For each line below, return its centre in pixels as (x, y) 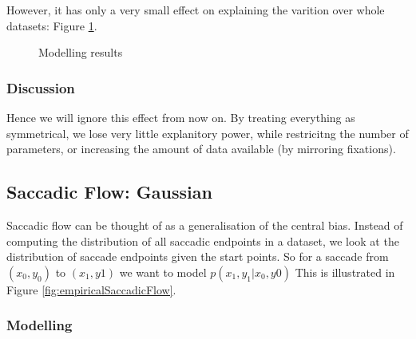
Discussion (41, 87)
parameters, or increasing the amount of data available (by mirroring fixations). (201, 149)
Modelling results (81, 52)
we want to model (163, 272)
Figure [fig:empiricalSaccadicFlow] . (91, 289)
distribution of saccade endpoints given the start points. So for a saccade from (198, 256)
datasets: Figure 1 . (52, 25)
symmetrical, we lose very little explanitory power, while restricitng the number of (208, 133)
